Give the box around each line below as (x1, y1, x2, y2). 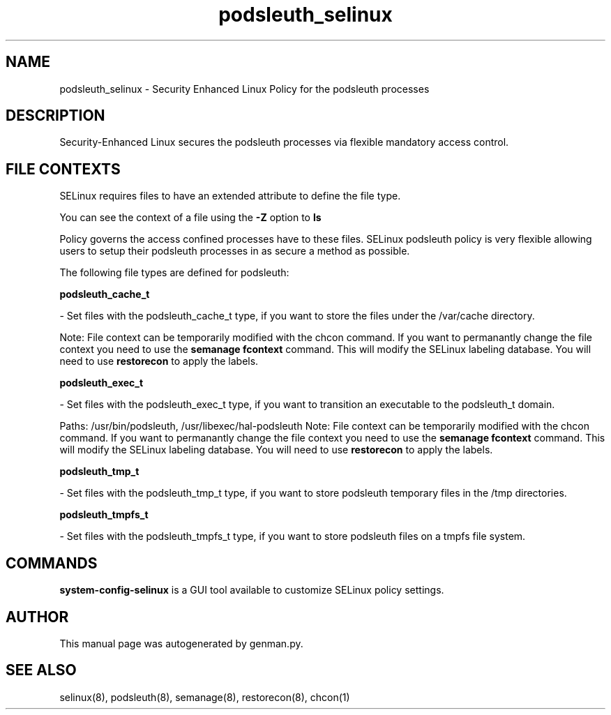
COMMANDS (6, 554, 98, 572)
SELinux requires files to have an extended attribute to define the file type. (59, 190, 401, 202)
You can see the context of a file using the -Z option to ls (59, 211, 322, 224)
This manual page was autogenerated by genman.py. (59, 637, 303, 649)
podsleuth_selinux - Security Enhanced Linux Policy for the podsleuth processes (59, 82, 430, 95)
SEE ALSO (6, 661, 77, 679)
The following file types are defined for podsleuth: (59, 266, 289, 279)
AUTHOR (6, 608, 69, 626)
